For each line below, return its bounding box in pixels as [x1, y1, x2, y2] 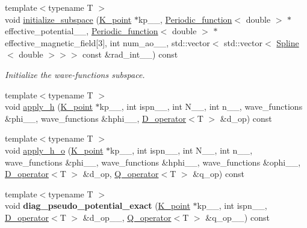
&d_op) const [220, 112, 272, 124]
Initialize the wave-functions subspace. [5, 68, 145, 80]
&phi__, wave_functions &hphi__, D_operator [5, 112, 187, 124]
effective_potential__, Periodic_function [5, 25, 158, 37]
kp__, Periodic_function [138, 13, 232, 25]
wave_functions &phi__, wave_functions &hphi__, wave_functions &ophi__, [5, 155, 301, 168]
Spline [276, 36, 299, 49]
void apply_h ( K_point [5, 100, 93, 113]
